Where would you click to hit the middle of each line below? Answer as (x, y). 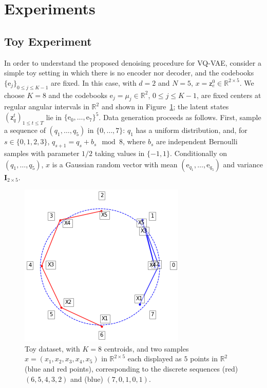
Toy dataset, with (52, 348)
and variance (243, 164)
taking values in (120, 153)
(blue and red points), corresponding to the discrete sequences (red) (131, 369)
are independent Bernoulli (197, 141)
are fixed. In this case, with (94, 82)
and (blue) (87, 379)
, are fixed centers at (229, 95)
